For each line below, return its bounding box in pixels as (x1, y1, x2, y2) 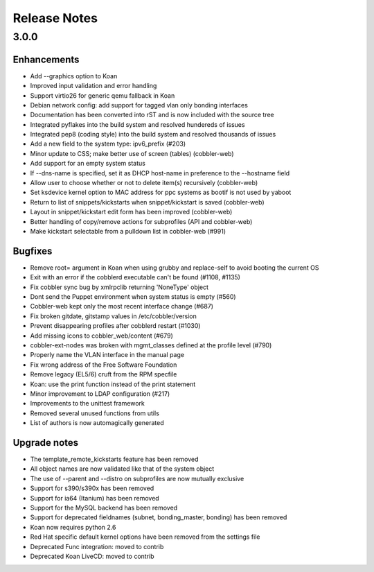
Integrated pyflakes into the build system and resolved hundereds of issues (30, 120, 245, 128)
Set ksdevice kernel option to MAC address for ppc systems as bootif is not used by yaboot (30, 188, 292, 197)
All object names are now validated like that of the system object (30, 465, 215, 473)
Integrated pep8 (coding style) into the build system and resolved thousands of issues (30, 130, 276, 139)
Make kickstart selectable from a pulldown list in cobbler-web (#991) (30, 227, 226, 235)
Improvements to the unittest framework (30, 399, 145, 408)
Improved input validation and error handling (30, 82, 157, 90)
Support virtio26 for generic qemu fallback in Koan (30, 91, 175, 100)
